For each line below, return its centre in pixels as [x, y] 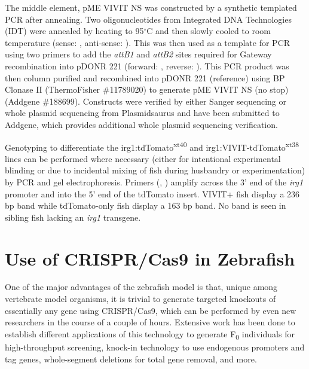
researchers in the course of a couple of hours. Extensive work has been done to [150, 322]
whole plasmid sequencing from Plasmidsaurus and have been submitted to [142, 113]
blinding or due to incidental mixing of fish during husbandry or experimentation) [155, 170]
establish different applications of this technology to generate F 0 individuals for [150, 334]
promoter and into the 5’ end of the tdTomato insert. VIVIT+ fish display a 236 [152, 193]
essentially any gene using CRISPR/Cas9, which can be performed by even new [151, 310]
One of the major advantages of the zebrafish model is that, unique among [141, 287]
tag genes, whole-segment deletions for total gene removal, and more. [131, 359]
